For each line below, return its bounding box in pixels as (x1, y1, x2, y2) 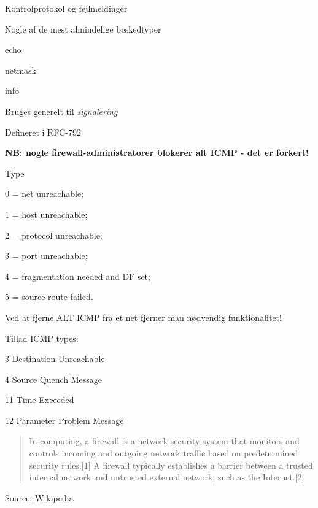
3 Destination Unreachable (5, 352, 105, 365)
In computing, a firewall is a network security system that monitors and (29, 434, 300, 447)
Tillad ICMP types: (5, 331, 79, 344)
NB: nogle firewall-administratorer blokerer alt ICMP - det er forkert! (5, 146, 309, 159)
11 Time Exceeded (5, 393, 74, 406)
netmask (5, 63, 37, 76)
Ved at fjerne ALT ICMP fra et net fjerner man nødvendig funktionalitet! (5, 310, 282, 323)
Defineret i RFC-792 (5, 125, 81, 138)
